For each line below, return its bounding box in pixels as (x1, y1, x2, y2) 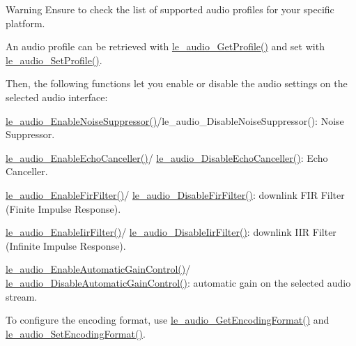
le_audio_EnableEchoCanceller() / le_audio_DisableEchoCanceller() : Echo (6, 150, 328, 165)
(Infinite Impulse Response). (6, 238, 126, 253)
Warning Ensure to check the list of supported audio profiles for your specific (6, 2, 334, 16)
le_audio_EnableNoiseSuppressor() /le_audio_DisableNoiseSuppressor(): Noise (6, 113, 344, 128)
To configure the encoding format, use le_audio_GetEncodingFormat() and (6, 313, 330, 327)
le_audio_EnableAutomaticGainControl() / (6, 262, 191, 276)
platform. (6, 15, 45, 30)
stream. (6, 289, 38, 303)
